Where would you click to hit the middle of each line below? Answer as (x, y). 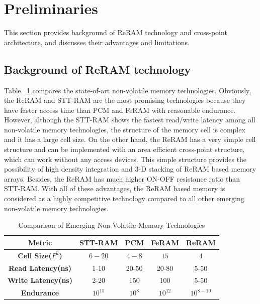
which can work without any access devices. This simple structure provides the (125, 159)
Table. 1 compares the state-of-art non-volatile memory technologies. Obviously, (128, 90)
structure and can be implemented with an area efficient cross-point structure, (124, 149)
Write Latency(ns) (40, 280)
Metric (40, 242)
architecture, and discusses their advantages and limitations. (97, 42)
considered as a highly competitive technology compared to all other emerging (124, 198)
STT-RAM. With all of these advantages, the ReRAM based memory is (115, 188)
